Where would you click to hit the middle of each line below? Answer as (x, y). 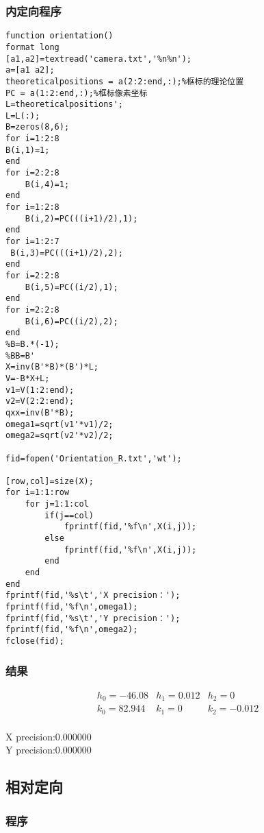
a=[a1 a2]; (30, 70)
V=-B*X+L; (28, 378)
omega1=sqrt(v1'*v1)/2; (60, 424)
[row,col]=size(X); (50, 481)
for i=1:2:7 (32, 242)
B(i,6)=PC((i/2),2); (71, 321)
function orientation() (60, 36)
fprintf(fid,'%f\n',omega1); (72, 607)
